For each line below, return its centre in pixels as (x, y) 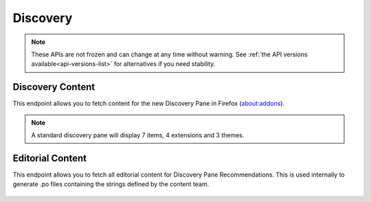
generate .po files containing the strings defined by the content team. (111, 184)
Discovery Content (54, 87)
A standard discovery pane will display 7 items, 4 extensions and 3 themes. (138, 135)
